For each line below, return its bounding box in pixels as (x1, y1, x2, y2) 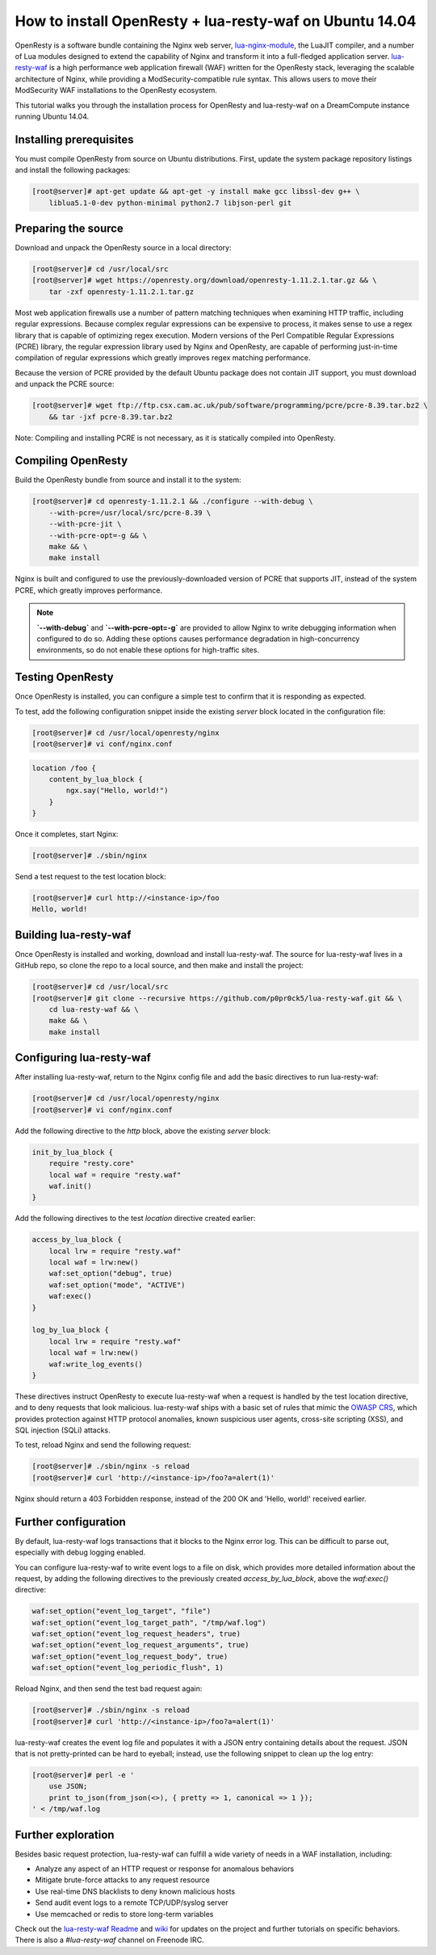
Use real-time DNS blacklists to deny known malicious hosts (35, 1886, 236, 1896)
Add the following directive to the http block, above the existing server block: (15, 1126, 271, 1135)
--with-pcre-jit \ (48, 519, 122, 529)
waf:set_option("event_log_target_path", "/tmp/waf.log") (31, 1617, 266, 1627)
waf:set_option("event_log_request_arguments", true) (31, 1640, 249, 1650)
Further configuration (15, 1515, 127, 1529)
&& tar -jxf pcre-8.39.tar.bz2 (48, 412, 173, 422)
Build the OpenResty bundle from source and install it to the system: (15, 475, 241, 485)
